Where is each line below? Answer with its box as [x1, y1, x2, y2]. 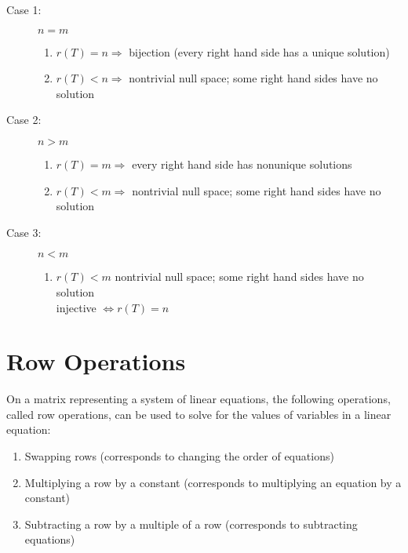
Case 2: [6, 111, 42, 128]
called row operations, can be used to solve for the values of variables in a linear [6, 406, 392, 422]
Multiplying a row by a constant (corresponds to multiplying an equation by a [24, 474, 402, 490]
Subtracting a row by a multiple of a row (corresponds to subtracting [24, 515, 358, 532]
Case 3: [6, 224, 42, 240]
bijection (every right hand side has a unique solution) [129, 43, 390, 60]
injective [56, 299, 97, 315]
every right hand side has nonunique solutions [132, 155, 352, 172]
